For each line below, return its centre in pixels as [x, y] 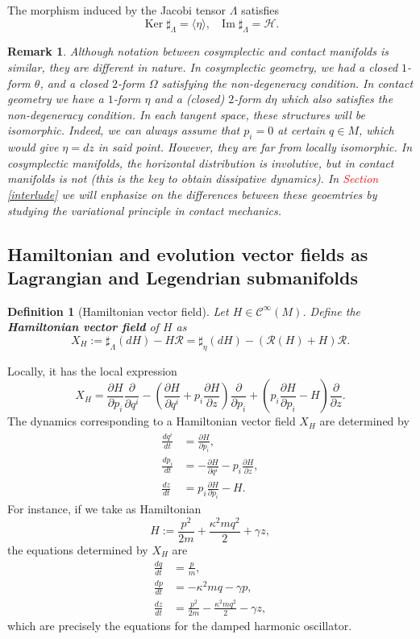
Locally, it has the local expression [92, 370]
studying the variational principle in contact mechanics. [144, 210]
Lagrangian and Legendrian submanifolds [183, 277]
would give [33, 147]
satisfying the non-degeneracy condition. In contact [287, 83]
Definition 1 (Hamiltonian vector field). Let [118, 311]
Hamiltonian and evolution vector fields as [188, 253]
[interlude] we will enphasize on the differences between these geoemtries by [192, 194]
